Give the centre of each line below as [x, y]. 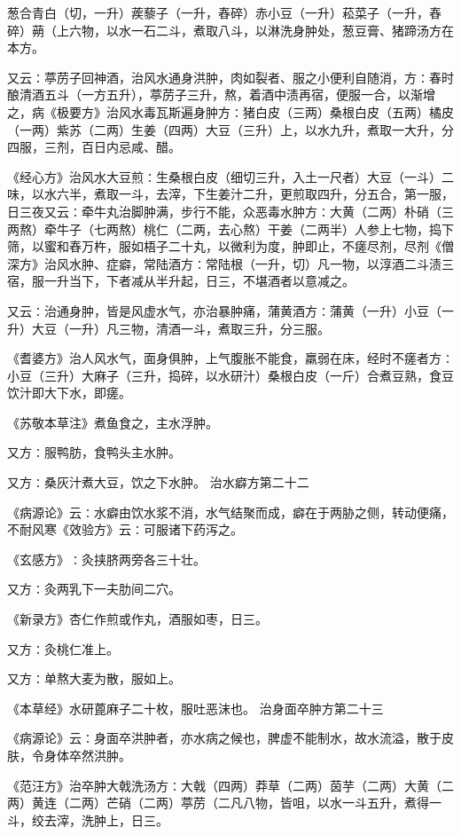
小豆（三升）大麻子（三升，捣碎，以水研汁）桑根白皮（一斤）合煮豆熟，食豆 [230, 375]
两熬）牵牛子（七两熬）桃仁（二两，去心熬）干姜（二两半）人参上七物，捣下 [230, 228]
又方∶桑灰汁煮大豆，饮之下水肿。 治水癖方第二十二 [158, 482]
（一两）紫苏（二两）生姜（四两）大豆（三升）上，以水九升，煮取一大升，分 [230, 129]
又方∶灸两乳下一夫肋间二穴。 [94, 589]
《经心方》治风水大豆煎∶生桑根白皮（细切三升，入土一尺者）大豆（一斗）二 [230, 176]
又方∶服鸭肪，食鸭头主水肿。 [94, 452]
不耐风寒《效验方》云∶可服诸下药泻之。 [125, 529]
